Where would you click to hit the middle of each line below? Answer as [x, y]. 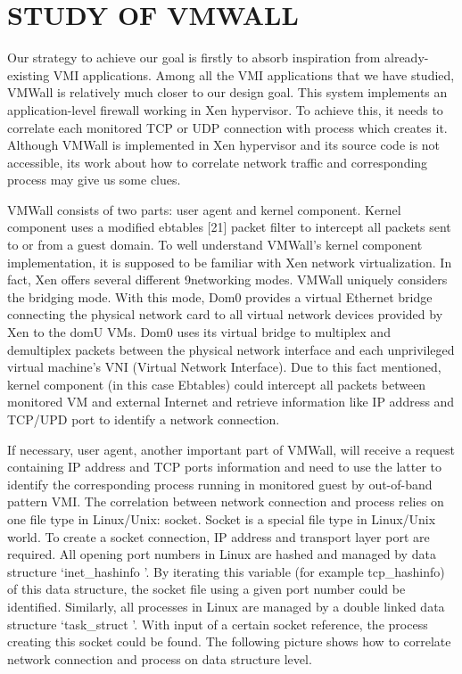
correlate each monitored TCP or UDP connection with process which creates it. [227, 127]
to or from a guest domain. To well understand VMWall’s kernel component [215, 245]
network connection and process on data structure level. [160, 658]
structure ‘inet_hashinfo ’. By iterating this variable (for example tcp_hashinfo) [226, 571]
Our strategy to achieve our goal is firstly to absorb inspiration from [194, 58]
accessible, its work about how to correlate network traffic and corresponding [218, 162]
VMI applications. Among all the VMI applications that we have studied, [254, 74]
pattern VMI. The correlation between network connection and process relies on [226, 501]
